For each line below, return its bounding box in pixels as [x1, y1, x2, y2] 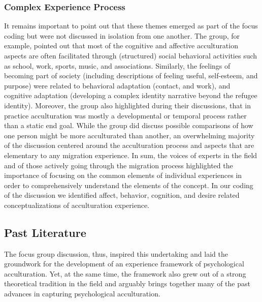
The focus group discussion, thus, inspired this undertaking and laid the [4, 248, 228, 259]
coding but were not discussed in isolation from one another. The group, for [4, 30, 240, 41]
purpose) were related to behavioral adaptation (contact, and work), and [4, 80, 231, 90]
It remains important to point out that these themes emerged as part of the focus [4, 20, 258, 31]
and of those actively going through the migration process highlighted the [4, 160, 233, 170]
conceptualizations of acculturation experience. [4, 199, 150, 210]
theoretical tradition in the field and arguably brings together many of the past [4, 278, 250, 289]
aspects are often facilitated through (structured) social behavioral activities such [4, 50, 257, 61]
